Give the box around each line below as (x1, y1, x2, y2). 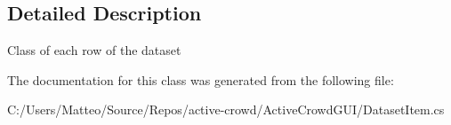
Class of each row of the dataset (7, 41, 181, 59)
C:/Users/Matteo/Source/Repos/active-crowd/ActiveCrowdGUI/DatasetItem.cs (7, 100, 445, 119)
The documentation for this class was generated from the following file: (7, 70, 394, 89)
